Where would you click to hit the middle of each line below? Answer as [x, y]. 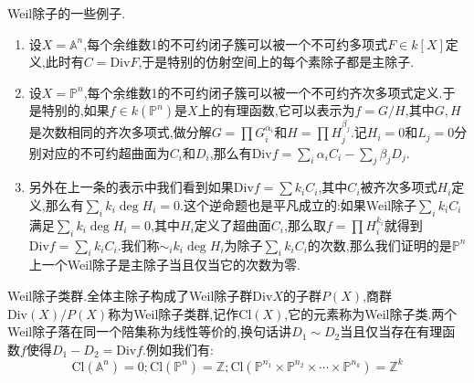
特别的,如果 [75, 110]
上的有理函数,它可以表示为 [276, 110]
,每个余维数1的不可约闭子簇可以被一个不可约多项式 [236, 43]
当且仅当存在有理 [391, 331]
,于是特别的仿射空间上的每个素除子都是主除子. [276, 62]
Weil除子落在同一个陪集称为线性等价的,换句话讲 [150, 331]
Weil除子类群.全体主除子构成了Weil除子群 [130, 295]
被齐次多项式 [399, 187]
